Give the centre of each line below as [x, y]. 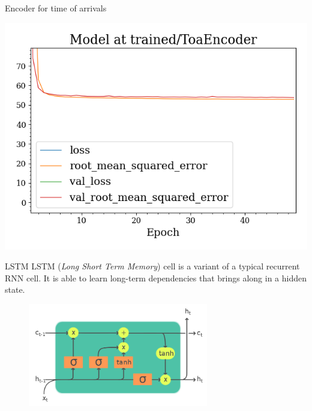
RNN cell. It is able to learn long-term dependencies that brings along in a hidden [156, 277]
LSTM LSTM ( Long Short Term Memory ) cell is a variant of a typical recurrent [152, 266]
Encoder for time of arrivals [56, 8]
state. [15, 289]
